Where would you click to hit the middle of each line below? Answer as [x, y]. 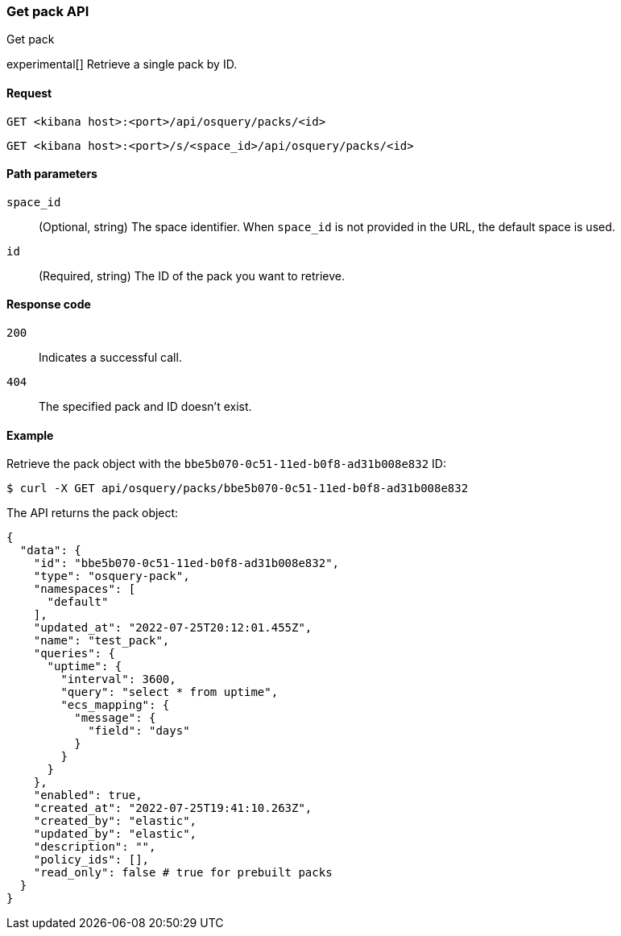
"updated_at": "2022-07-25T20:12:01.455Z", [173, 628]
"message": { [115, 718]
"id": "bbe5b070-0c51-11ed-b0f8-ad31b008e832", [186, 563]
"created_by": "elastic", [115, 821]
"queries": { [74, 654]
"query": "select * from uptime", [170, 692]
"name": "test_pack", [101, 641]
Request [29, 93]
